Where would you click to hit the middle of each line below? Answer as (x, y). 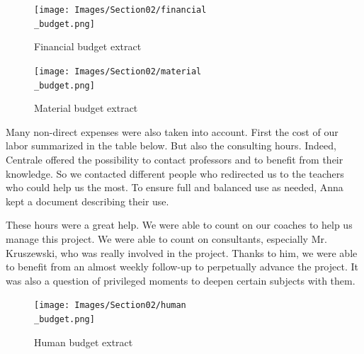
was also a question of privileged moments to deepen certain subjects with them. (181, 280)
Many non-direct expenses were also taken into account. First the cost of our (172, 131)
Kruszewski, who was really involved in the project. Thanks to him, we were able (182, 252)
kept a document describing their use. (87, 201)
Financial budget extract (88, 46)
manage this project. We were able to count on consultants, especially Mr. (166, 238)
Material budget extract (86, 108)
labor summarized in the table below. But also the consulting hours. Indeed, (171, 145)
